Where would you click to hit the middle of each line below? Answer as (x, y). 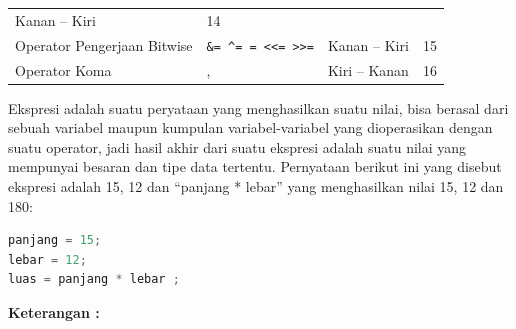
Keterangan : (54, 311)
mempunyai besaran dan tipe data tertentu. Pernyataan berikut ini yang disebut (255, 166)
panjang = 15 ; (55, 240)
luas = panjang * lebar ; (94, 279)
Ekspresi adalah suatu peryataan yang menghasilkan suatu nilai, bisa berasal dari (258, 107)
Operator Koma (63, 69)
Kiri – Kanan (368, 69)
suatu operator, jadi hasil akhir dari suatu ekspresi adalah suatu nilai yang (237, 146)
